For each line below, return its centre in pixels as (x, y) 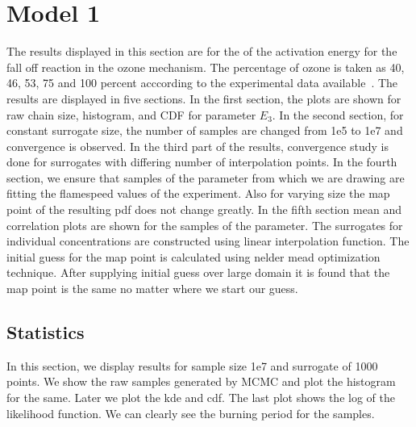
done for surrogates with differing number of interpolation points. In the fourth (202, 162)
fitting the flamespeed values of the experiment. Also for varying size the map (198, 193)
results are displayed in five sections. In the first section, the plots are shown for (204, 98)
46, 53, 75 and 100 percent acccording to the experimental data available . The (202, 83)
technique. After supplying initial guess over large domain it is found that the (198, 272)
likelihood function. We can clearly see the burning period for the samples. (191, 413)
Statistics (46, 332)
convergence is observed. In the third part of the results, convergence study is (198, 146)
